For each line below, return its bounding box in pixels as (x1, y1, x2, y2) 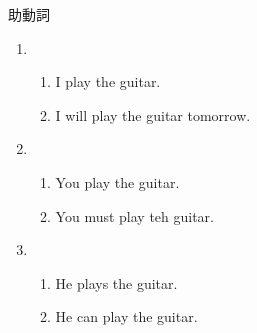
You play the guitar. (55, 171, 180, 192)
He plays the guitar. (55, 272, 178, 293)
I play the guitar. (55, 71, 161, 92)
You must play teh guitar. (55, 205, 215, 226)
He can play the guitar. (55, 306, 198, 327)
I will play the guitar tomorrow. (55, 104, 251, 125)
